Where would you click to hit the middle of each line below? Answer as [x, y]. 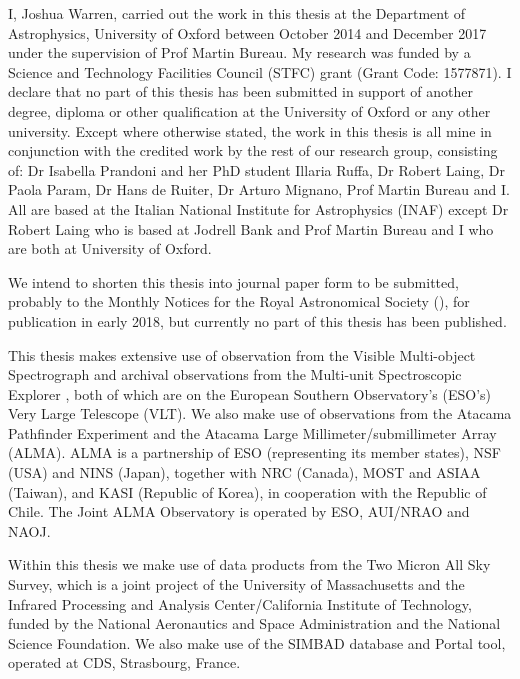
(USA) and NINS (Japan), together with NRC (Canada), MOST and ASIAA [244, 472]
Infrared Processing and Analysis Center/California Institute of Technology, [240, 603]
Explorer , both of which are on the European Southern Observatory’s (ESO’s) [250, 393]
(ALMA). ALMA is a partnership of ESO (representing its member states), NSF [254, 452]
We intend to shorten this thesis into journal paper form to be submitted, [233, 281]
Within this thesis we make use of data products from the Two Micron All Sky [249, 564]
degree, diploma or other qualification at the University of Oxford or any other [249, 110]
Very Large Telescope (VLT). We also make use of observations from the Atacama [260, 413]
